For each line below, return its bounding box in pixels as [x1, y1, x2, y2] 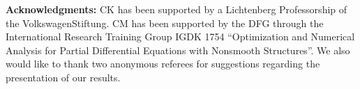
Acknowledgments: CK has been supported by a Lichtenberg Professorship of [6, 2, 347, 16]
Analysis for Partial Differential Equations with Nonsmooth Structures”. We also [6, 42, 350, 57]
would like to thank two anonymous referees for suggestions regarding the [6, 56, 320, 71]
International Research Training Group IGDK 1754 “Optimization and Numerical [6, 29, 355, 44]
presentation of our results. [6, 70, 121, 84]
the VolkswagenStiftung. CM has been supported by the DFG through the [6, 15, 324, 30]
